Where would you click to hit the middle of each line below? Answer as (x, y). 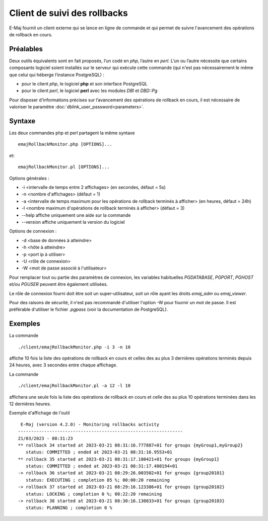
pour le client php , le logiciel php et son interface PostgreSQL (85, 84)
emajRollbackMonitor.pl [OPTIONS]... (64, 167)
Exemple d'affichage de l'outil (39, 413)
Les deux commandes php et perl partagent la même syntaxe (72, 133)
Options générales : (29, 178)
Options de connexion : (33, 231)
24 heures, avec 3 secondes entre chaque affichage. (63, 365)
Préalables (26, 49)
